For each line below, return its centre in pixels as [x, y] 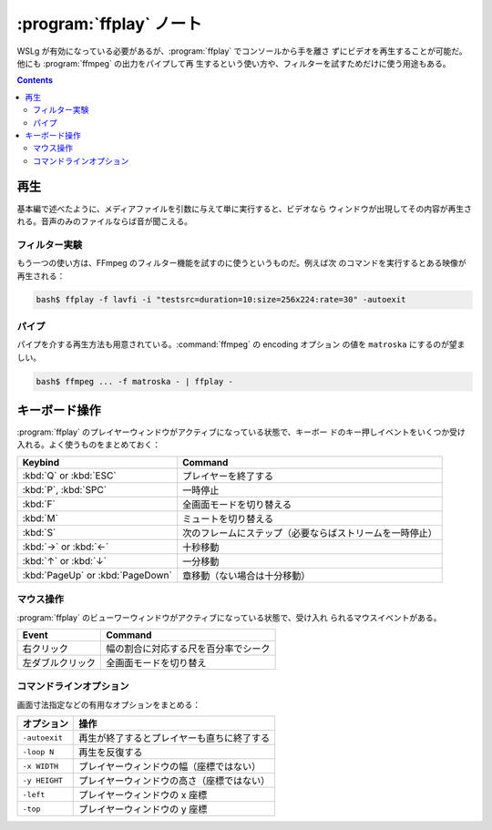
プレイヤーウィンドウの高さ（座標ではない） [174, 781]
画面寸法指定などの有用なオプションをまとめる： [108, 704]
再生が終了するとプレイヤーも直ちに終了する [174, 738]
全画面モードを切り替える [237, 504]
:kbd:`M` [41, 517]
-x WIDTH [41, 766]
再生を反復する [111, 753]
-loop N [38, 752]
